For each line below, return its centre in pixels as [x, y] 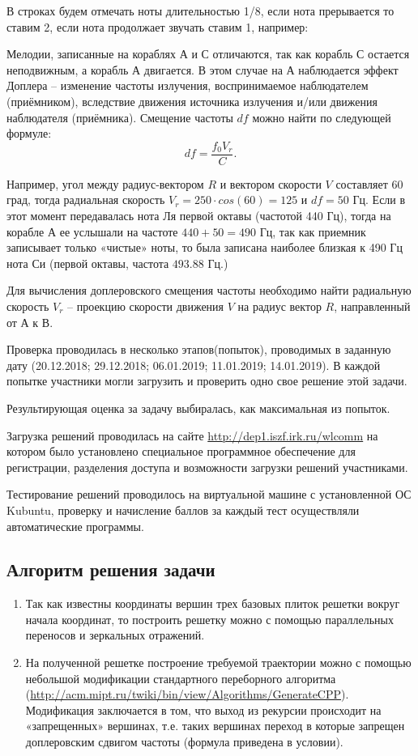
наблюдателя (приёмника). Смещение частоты [120, 117]
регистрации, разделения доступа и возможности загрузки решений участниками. [207, 467]
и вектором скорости [271, 183]
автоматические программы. [75, 526]
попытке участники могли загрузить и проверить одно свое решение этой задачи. [207, 381]
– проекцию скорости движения [146, 306]
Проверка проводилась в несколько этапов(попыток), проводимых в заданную [199, 349]
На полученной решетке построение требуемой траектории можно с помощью [218, 663]
